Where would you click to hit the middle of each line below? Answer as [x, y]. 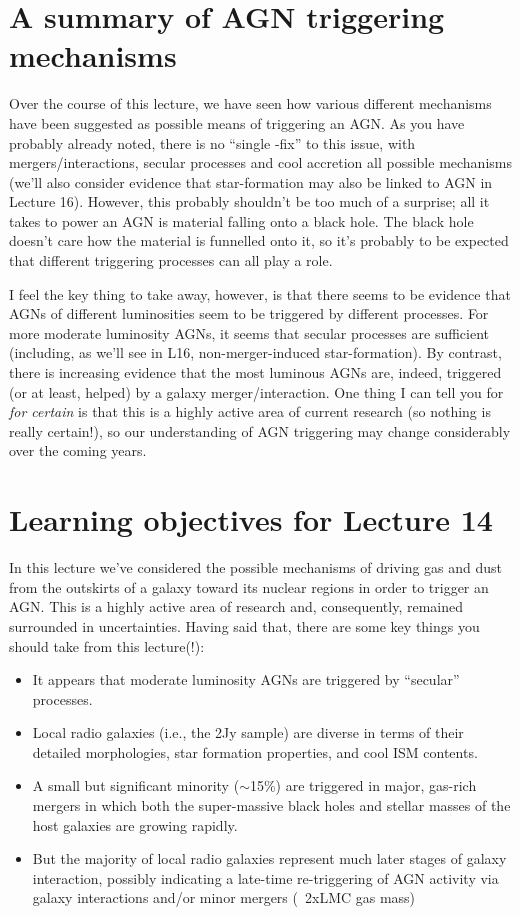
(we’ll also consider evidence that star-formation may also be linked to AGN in [251, 181]
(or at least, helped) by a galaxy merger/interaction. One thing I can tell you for [256, 391]
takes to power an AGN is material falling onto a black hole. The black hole [241, 220]
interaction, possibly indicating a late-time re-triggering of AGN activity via [265, 877]
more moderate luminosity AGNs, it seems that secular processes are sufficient [249, 332]
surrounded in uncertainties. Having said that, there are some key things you [244, 625]
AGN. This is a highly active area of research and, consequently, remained [236, 606]
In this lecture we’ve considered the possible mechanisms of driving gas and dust [256, 567]
